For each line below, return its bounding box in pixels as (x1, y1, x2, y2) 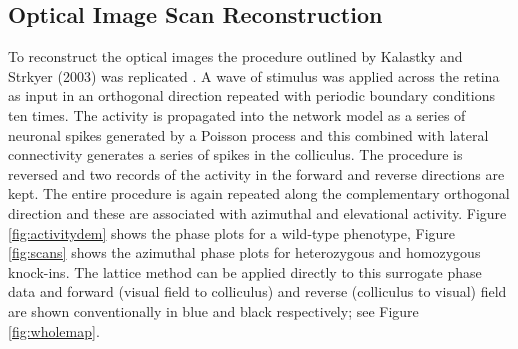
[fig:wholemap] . (8, 320, 100, 341)
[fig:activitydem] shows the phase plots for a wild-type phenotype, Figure (8, 222, 456, 243)
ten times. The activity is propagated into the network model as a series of (8, 104, 466, 125)
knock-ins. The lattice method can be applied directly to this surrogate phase (8, 261, 482, 282)
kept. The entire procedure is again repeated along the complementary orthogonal (8, 183, 510, 204)
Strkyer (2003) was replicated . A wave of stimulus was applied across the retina (8, 65, 500, 86)
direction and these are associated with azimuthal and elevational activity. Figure (8, 202, 507, 223)
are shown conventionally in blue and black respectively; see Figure (8, 300, 419, 321)
